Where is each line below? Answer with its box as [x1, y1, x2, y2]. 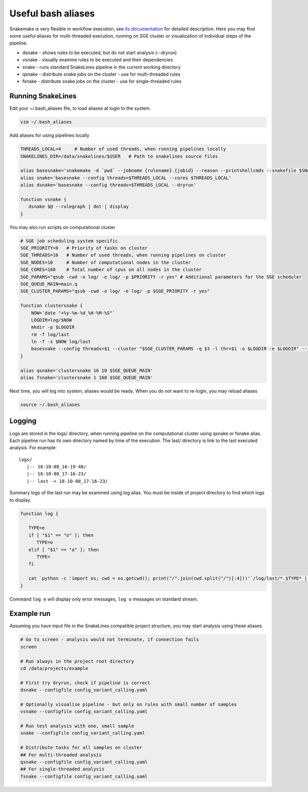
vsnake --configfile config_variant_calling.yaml [20, 709, 148, 715]
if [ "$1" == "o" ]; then [28, 532, 94, 538]
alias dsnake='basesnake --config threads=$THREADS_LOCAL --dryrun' [20, 182, 197, 188]
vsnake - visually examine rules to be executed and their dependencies [22, 57, 173, 63]
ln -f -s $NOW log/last [31, 339, 91, 345]
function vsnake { [20, 196, 67, 202]
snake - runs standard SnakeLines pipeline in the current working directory [22, 64, 181, 70]
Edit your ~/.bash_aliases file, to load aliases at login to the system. [9, 105, 151, 112]
